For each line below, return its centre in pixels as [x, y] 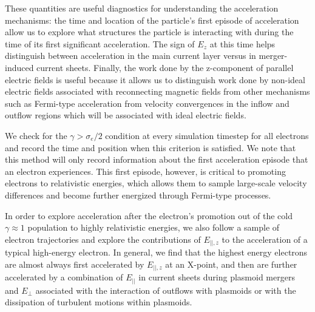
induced [19, 67]
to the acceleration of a [265, 239]
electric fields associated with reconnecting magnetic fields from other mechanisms [157, 91]
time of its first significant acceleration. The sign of [100, 43]
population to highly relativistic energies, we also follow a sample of [154, 227]
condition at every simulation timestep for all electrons [207, 135]
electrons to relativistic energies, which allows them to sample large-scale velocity [156, 183]
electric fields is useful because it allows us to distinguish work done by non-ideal [155, 79]
